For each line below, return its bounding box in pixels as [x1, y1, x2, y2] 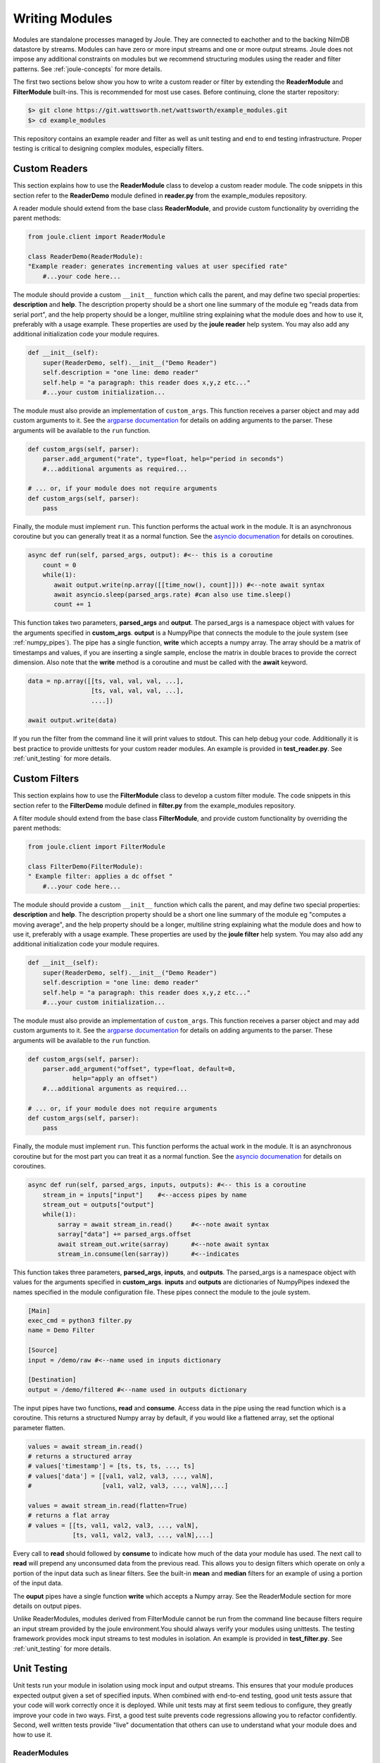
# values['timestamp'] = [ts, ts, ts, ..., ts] [27, 1462, 195, 1470]
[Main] [27, 1307, 51, 1314]
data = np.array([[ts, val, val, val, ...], [27, 677, 184, 685]
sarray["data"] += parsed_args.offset [57, 1231, 191, 1238]
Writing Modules [13, 11, 113, 26]
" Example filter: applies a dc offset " [27, 872, 173, 881]
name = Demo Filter [27, 1326, 95, 1334]
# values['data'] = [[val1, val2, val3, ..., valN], [27, 1472, 214, 1480]
